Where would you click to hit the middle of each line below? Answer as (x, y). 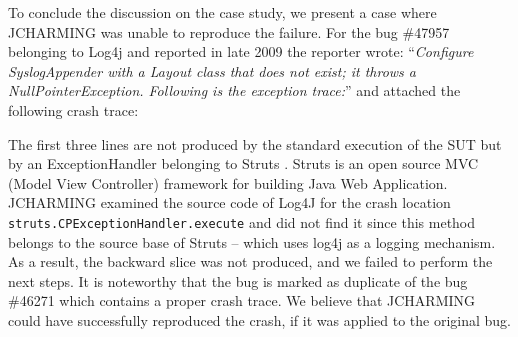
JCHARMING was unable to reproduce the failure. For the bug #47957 (229, 31)
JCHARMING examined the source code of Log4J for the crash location (229, 202)
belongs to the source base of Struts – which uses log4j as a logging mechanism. (252, 241)
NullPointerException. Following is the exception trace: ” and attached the (234, 90)
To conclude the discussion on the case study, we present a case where (222, 12)
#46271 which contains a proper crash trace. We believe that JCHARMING (242, 300)
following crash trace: (73, 109)
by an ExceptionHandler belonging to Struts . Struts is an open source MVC (243, 163)
